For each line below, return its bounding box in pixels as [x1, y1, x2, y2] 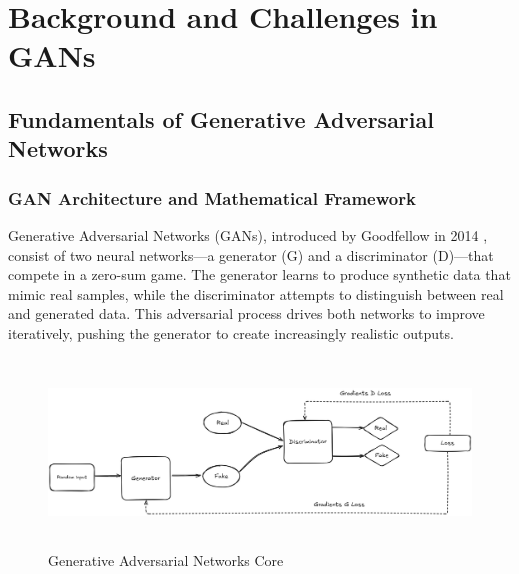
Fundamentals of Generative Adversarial [8, 103, 434, 134]
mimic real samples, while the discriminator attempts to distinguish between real [8, 283, 504, 304]
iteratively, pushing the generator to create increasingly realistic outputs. [8, 322, 454, 343]
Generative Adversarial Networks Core [48, 550, 284, 571]
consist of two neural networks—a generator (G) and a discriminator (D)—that [8, 244, 494, 265]
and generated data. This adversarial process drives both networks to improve [8, 303, 485, 324]
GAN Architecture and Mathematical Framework [8, 185, 416, 210]
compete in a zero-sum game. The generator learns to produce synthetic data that [8, 264, 511, 285]
